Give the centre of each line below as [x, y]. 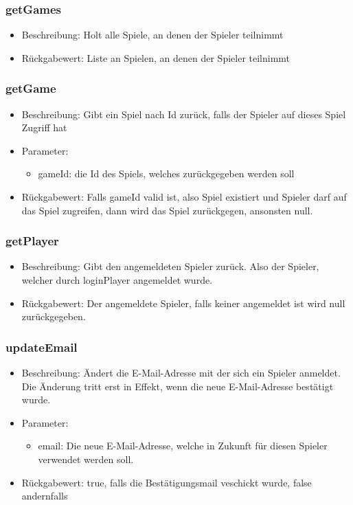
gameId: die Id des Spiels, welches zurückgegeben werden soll [166, 173]
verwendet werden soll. [86, 459]
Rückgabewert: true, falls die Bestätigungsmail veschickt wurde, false [167, 482]
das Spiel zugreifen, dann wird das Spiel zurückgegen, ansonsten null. [167, 210]
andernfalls [45, 496]
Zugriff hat [44, 127]
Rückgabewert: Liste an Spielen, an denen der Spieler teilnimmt [156, 57]
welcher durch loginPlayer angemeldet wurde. [117, 280]
